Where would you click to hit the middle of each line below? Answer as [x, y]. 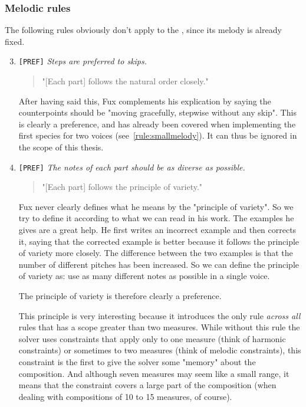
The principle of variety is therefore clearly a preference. [120, 296]
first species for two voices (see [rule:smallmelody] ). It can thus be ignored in [158, 135]
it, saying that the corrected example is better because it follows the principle [159, 241]
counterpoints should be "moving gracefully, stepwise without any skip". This [157, 112]
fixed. [15, 41]
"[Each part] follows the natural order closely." [125, 81]
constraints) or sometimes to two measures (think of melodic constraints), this [160, 350]
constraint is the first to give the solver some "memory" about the [137, 362]
